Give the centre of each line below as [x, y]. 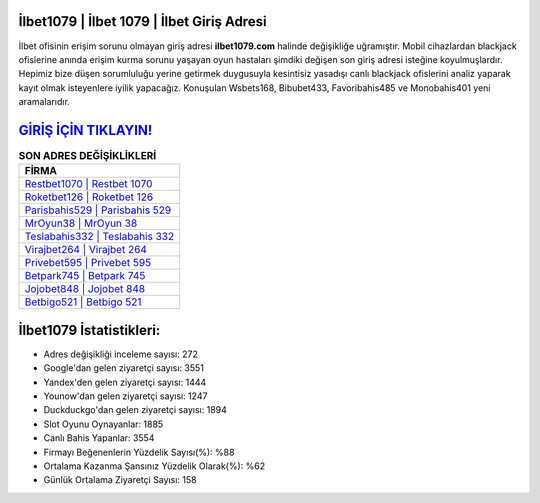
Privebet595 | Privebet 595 [88, 263]
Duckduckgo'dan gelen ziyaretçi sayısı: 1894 [135, 410]
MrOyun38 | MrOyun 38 [81, 223]
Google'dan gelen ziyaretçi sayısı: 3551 [124, 368]
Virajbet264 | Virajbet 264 [85, 250]
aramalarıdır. [44, 102]
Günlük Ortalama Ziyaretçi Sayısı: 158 [120, 480]
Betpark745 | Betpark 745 [85, 276]
